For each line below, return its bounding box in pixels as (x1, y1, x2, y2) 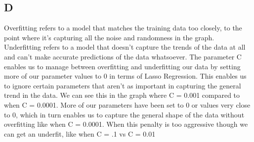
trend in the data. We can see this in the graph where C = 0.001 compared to (4, 90, 240, 100)
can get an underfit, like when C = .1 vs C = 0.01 (4, 128, 156, 139)
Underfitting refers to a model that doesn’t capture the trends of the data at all (4, 42, 246, 52)
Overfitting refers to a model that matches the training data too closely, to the (4, 23, 242, 33)
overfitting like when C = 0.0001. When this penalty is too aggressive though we (4, 119, 248, 129)
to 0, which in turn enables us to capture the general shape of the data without (4, 109, 245, 119)
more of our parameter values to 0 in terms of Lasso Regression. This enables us (4, 71, 247, 81)
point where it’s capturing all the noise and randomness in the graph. (4, 32, 214, 42)
